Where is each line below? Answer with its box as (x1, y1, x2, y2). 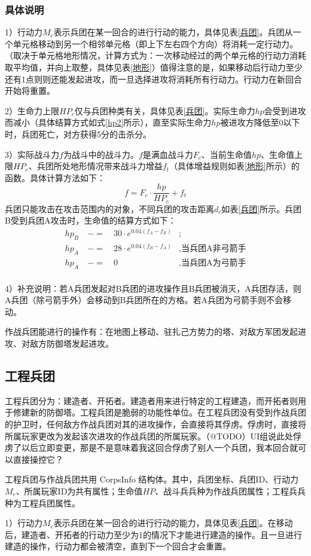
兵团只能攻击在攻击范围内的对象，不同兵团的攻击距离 (5, 202, 214, 215)
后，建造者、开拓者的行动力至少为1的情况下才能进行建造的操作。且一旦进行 (5, 528, 302, 540)
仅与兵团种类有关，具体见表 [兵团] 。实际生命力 (74, 104, 255, 117)
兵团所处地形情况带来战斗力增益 (36, 160, 163, 172)
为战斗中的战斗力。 (63, 148, 139, 160)
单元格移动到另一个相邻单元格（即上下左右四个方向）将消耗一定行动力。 (13, 37, 298, 50)
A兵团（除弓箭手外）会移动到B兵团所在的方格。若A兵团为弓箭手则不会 (5, 294, 283, 306)
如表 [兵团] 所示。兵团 (221, 202, 302, 215)
